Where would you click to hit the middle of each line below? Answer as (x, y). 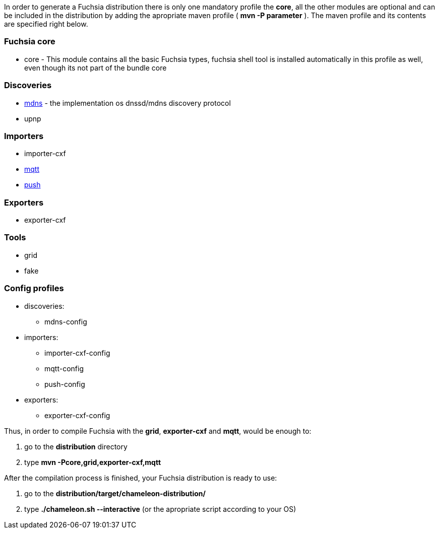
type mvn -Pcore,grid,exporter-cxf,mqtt (93, 462)
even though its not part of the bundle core (96, 68)
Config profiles (34, 288)
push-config (65, 384)
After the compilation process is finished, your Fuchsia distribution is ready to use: (141, 478)
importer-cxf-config (77, 353)
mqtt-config (64, 368)
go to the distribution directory (76, 446)
